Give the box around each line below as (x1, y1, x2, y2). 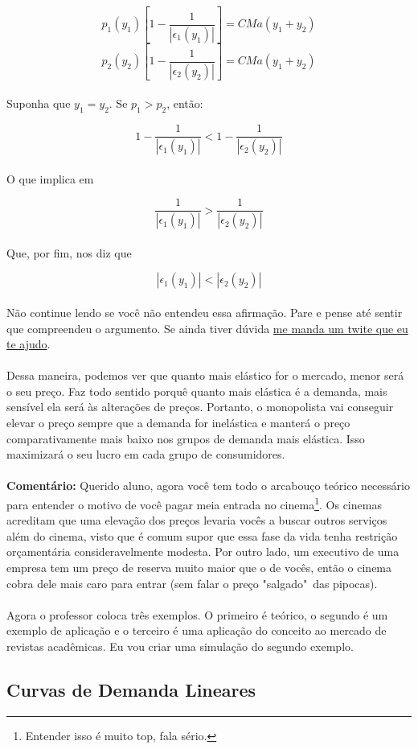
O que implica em (6, 170, 94, 187)
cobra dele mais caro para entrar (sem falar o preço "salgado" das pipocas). (6, 574, 378, 591)
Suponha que (6, 95, 71, 112)
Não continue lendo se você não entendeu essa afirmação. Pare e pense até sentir (6, 303, 403, 320)
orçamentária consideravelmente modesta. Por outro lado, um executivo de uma (6, 543, 400, 560)
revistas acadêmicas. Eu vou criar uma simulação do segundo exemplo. (6, 638, 354, 655)
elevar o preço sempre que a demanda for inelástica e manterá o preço (6, 414, 350, 431)
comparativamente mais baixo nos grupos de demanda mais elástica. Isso (6, 430, 365, 447)
